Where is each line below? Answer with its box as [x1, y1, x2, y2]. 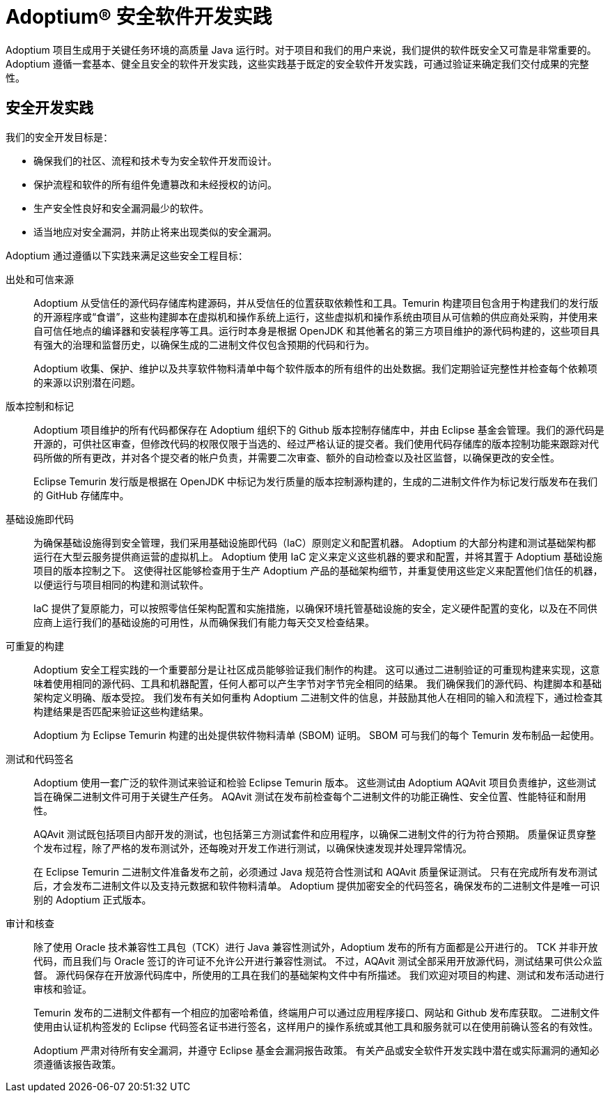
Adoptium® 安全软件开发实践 [6, 5, 272, 29]
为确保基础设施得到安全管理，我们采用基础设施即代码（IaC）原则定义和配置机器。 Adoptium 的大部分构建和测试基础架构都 [33, 536, 596, 549]
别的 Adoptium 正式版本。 [33, 893, 152, 906]
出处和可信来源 [6, 273, 74, 285]
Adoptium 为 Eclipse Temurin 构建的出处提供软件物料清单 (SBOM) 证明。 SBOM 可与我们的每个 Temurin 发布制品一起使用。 [33, 729, 600, 741]
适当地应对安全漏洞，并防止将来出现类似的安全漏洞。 [33, 225, 277, 238]
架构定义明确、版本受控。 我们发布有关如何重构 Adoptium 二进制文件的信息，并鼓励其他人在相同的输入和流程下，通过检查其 [33, 691, 603, 703]
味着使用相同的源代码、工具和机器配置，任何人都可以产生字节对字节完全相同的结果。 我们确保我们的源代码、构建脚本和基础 [33, 677, 602, 689]
